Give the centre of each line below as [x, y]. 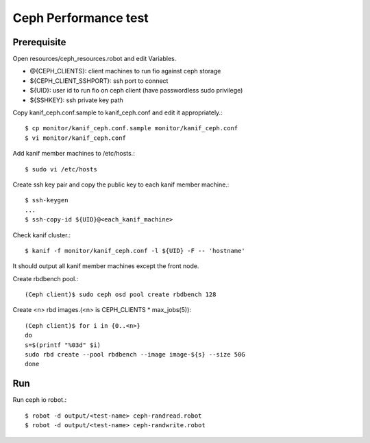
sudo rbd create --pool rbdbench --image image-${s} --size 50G [135, 355]
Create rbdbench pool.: [46, 278]
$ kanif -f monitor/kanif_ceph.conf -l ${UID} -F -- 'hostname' [135, 251]
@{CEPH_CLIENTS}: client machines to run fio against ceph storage [125, 71]
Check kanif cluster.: [42, 235]
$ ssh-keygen [47, 200]
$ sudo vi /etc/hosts [61, 169]
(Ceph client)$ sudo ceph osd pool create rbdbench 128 [121, 295]
